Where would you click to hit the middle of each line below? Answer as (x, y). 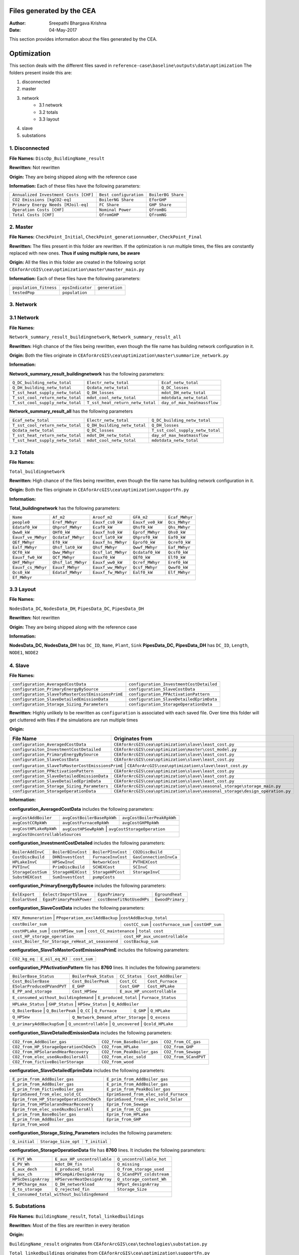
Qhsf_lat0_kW (67, 547)
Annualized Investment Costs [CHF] (53, 195)
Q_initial (24, 1142)
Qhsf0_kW (143, 527)
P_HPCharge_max (30, 1184)
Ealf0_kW (143, 572)
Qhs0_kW (177, 532)
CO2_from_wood (118, 1062)
